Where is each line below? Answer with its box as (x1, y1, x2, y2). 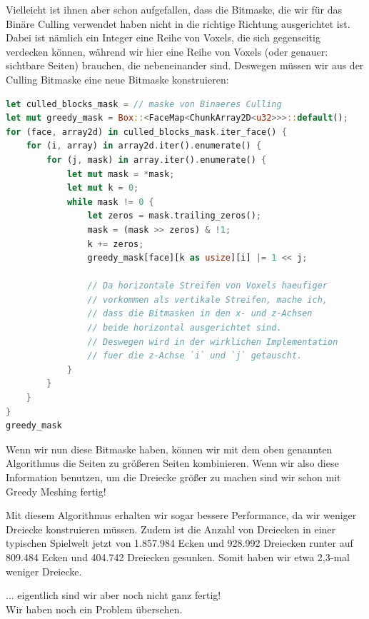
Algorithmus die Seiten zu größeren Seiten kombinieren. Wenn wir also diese (6, 456, 339, 470)
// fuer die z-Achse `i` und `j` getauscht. (87, 351, 303, 361)
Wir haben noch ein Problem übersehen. (6, 601, 183, 616)
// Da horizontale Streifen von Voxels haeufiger (87, 281, 328, 291)
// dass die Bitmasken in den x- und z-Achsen (87, 308, 313, 319)
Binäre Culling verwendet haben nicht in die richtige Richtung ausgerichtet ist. (6, 16, 350, 31)
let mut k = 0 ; (66, 183, 139, 193)
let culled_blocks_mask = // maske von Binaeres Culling (6, 99, 282, 109)
